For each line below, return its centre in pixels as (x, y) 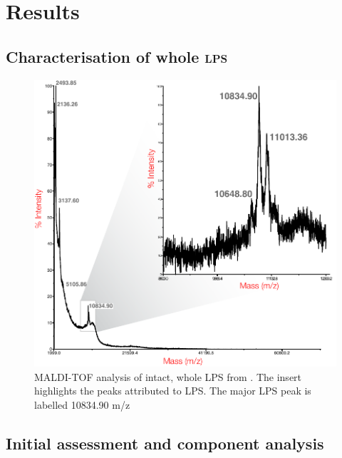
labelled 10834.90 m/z (82, 405)
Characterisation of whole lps (117, 56)
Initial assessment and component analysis (165, 443)
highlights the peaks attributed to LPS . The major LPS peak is (173, 391)
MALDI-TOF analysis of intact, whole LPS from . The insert (168, 376)
